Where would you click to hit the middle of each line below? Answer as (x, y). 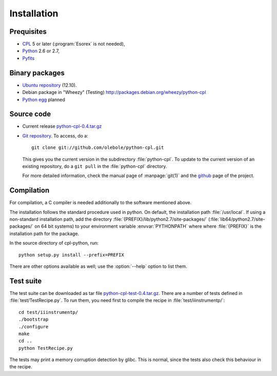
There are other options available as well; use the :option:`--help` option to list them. (98, 266)
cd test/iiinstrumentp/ (48, 312)
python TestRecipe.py (46, 348)
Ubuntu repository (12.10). (50, 85)
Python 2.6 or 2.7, (41, 51)
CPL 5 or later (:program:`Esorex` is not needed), (74, 44)
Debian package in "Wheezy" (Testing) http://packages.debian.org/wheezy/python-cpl (114, 92)
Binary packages (37, 73)
